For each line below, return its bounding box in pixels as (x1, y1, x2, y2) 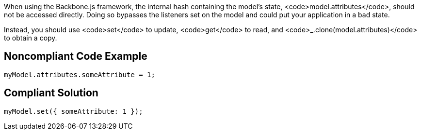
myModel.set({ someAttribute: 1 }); (4, 107, 143, 115)
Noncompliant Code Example (4, 50, 147, 63)
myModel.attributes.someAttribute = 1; (4, 70, 155, 79)
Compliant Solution (4, 87, 98, 99)
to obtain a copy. (4, 34, 57, 42)
